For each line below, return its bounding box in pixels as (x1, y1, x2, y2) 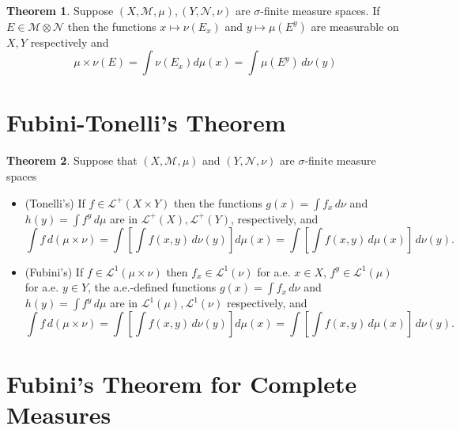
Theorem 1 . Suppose (6, 2, 114, 18)
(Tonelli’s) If (25, 194, 85, 211)
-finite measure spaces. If (260, 2, 380, 18)
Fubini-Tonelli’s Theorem (6, 106, 286, 139)
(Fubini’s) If (25, 263, 84, 280)
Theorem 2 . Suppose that (6, 152, 138, 169)
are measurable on (311, 17, 399, 34)
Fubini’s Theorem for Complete (6, 367, 357, 400)
